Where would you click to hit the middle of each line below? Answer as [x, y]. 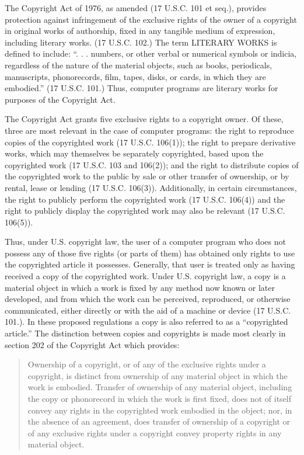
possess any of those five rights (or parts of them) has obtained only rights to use [150, 253]
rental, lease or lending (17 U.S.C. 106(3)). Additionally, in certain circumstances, [151, 187]
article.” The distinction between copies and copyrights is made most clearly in [145, 333]
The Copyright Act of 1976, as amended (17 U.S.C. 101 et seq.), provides [136, 8]
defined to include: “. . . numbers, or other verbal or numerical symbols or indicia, [151, 53]
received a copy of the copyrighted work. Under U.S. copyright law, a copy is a [145, 276]
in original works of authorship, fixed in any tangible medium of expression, [140, 31]
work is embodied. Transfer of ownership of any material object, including [160, 387]
